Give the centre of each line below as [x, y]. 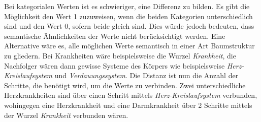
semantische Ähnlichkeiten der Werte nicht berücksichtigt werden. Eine [115, 36]
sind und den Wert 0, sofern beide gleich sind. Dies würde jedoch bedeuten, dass [129, 26]
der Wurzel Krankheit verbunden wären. [66, 115]
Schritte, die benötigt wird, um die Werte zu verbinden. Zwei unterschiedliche [125, 85]
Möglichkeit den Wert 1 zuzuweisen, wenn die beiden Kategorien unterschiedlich [128, 16]
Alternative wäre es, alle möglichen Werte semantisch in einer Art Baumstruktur [129, 46]
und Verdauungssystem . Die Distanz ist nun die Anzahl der [146, 75]
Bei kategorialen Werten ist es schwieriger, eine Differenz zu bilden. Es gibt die [127, 6]
